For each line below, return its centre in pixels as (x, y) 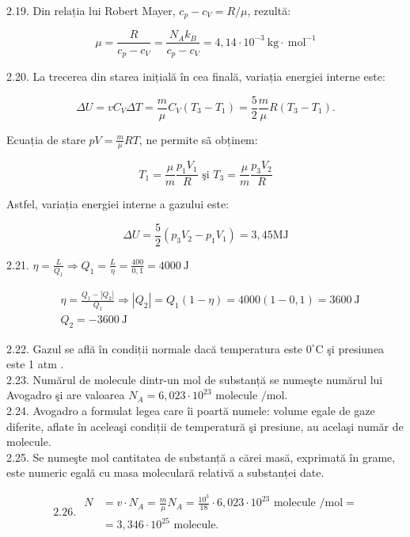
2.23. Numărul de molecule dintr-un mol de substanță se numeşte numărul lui (195, 379)
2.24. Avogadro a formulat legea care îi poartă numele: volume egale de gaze (191, 411)
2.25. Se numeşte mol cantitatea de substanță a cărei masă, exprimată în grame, (201, 457)
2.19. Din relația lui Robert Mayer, (91, 10)
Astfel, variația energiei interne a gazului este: (118, 204)
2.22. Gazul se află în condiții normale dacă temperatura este (155, 348)
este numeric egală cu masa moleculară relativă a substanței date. (165, 472)
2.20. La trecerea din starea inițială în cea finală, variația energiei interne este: (196, 76)
